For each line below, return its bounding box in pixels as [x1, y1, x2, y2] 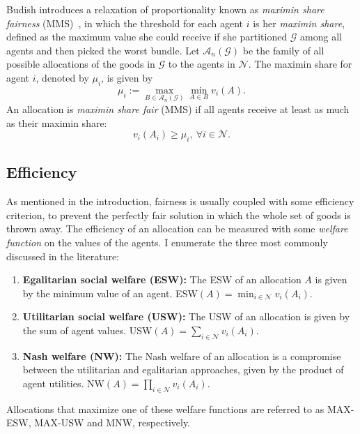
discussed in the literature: [6, 248, 120, 263]
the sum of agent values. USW [22, 322, 152, 337]
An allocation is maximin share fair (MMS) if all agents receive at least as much [6, 101, 350, 116]
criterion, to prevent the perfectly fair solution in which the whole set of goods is [6, 207, 351, 222]
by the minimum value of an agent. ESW [22, 285, 198, 300]
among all [300, 29, 342, 44]
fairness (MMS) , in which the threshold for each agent [6, 15, 244, 30]
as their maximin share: [6, 115, 107, 130]
